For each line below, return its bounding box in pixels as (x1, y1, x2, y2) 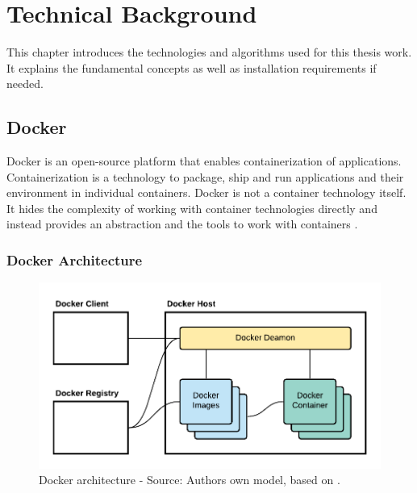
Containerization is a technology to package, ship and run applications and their (6, 168, 404, 185)
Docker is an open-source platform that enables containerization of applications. (6, 152, 402, 169)
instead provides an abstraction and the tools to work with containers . (6, 215, 358, 232)
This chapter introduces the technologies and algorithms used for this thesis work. (6, 44, 412, 61)
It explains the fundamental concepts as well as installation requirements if (6, 59, 377, 76)
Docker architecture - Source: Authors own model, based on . (39, 471, 340, 488)
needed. (6, 75, 44, 92)
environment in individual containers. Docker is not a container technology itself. (6, 184, 407, 201)
